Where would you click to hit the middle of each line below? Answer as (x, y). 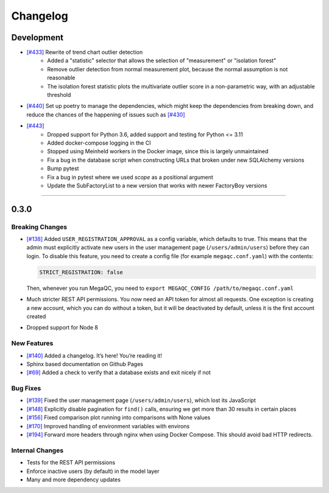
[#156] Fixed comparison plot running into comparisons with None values (119, 417)
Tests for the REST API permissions (71, 462)
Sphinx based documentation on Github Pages (85, 364)
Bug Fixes (26, 389)
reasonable (61, 78)
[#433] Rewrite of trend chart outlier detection (85, 52)
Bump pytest (63, 168)
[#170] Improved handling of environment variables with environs (108, 426)
